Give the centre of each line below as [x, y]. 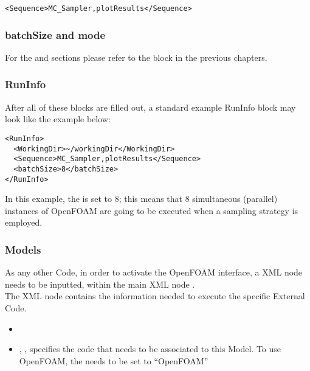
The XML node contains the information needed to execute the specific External [155, 296]
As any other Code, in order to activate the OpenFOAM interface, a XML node [154, 272]
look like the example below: [58, 119]
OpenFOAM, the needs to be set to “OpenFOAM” [114, 360]
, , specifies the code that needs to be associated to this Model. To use [150, 349]
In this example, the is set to [58, 199]
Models [23, 249]
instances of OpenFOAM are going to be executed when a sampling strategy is [152, 210]
